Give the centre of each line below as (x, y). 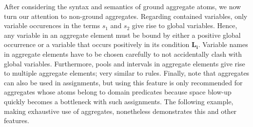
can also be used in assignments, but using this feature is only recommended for (123, 82)
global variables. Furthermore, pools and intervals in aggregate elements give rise (125, 63)
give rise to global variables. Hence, (185, 25)
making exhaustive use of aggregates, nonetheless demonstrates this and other (120, 111)
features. (17, 120)
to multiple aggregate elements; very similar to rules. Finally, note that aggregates (127, 73)
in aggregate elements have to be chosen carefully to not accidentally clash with (123, 54)
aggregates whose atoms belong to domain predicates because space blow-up (118, 92)
